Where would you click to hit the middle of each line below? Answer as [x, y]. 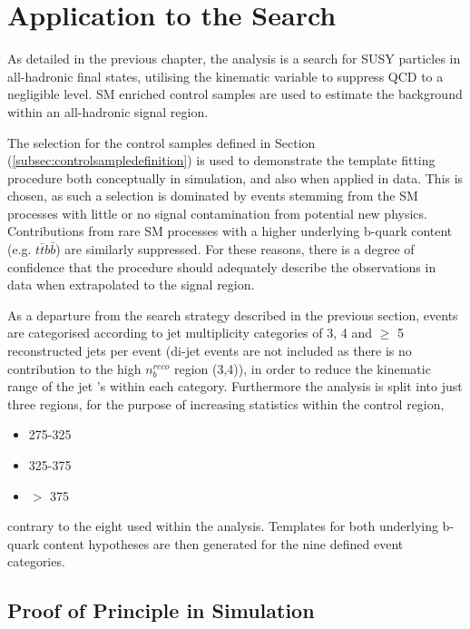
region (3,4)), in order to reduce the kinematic [302, 368]
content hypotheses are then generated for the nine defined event [223, 543]
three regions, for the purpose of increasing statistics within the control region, [226, 403]
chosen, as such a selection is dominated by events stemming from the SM [213, 196]
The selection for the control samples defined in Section [162, 142]
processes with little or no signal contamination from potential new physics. [217, 213]
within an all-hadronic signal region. [108, 111]
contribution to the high [74, 368]
